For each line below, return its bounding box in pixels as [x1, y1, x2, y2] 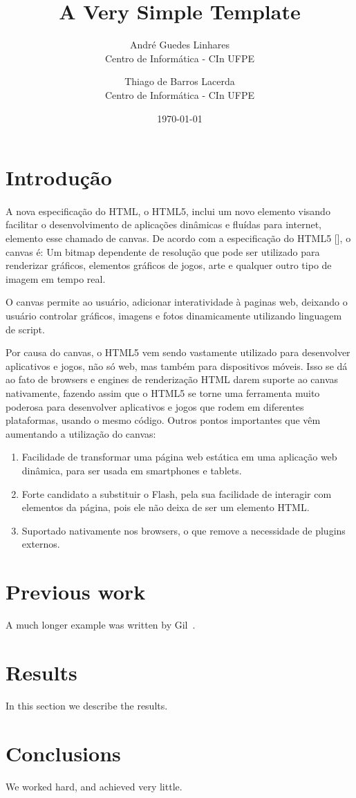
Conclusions [6, 739, 121, 767]
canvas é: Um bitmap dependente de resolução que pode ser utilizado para [6, 244, 320, 259]
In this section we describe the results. [6, 698, 168, 712]
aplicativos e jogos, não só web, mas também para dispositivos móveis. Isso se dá [6, 358, 348, 373]
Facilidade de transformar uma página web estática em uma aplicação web [21, 449, 337, 464]
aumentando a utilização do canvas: [6, 426, 156, 440]
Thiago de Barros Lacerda [124, 74, 235, 89]
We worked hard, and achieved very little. [6, 779, 182, 793]
